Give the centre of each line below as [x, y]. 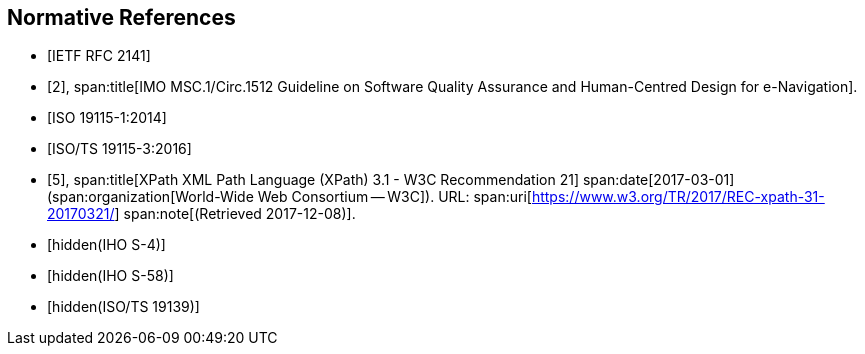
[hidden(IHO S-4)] [106, 245]
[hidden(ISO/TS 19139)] [123, 307]
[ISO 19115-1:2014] [107, 118]
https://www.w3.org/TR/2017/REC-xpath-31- [678, 197]
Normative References [121, 17]
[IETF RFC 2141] [99, 56]
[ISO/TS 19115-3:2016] [119, 149]
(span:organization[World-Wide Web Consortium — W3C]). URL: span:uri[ [289, 197]
